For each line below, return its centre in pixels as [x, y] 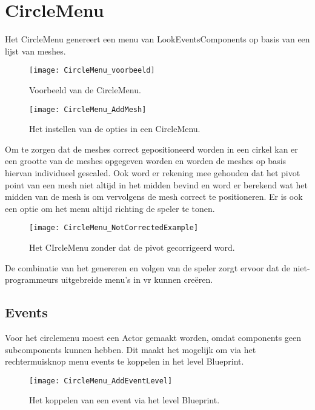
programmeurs [32, 279]
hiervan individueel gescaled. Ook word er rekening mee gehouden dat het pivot [153, 173]
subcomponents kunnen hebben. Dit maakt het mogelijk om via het [131, 349]
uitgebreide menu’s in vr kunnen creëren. [137, 279]
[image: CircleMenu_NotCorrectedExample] [114, 228]
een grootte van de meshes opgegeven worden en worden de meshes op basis [146, 161]
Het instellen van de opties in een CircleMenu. [115, 129]
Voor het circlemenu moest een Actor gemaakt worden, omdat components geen [153, 338]
